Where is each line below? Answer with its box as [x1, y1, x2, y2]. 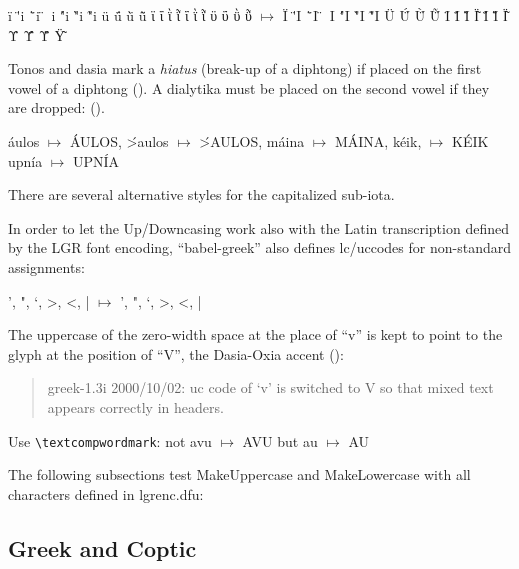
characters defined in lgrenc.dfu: [8, 483, 204, 504]
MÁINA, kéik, [334, 130, 422, 151]
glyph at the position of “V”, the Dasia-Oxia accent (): [8, 343, 344, 364]
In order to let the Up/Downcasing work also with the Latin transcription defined [8, 217, 509, 238]
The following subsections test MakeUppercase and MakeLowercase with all [8, 464, 471, 485]
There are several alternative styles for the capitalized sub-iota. [8, 184, 395, 205]
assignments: [8, 256, 85, 277]
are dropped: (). [8, 97, 105, 118]
